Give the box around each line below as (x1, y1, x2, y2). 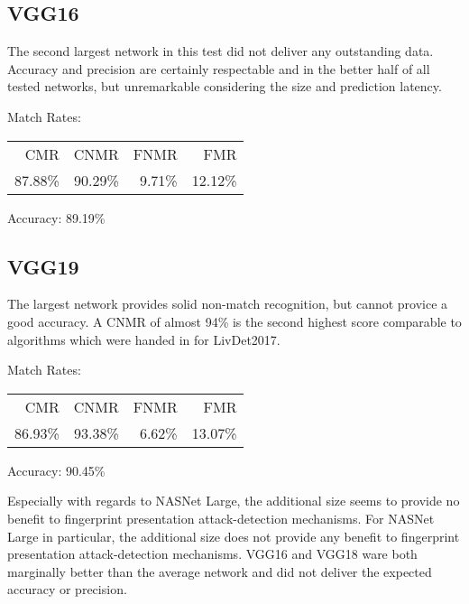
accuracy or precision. (7, 580, 127, 599)
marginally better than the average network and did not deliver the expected (7, 562, 432, 581)
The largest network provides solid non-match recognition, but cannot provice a (7, 294, 448, 313)
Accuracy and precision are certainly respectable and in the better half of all (7, 59, 430, 78)
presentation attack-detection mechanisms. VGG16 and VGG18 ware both (7, 544, 418, 563)
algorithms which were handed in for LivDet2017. (7, 330, 280, 348)
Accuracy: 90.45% (7, 460, 106, 479)
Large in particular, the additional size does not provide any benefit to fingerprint (7, 526, 460, 545)
